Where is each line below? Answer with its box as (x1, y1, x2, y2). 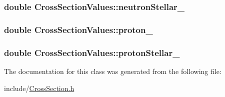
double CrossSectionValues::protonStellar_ (4, 46, 180, 58)
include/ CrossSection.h (4, 82, 74, 93)
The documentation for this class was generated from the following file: (4, 65, 221, 76)
